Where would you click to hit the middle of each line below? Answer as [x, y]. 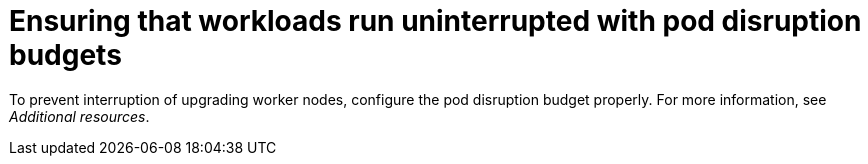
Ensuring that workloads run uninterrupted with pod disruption [435, 21]
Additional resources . [79, 116]
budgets [65, 55]
